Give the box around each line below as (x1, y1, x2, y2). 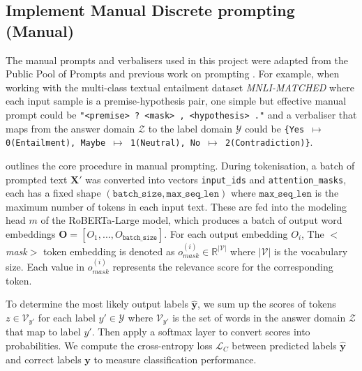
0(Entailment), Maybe (6, 138, 106, 149)
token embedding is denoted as (43, 243, 175, 258)
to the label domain (148, 121, 233, 135)
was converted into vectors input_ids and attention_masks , (85, 172, 347, 186)
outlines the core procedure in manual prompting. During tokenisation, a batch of (6, 158, 355, 172)
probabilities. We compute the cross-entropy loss (6, 338, 213, 353)
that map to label (6, 324, 81, 339)
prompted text (6, 172, 68, 186)
